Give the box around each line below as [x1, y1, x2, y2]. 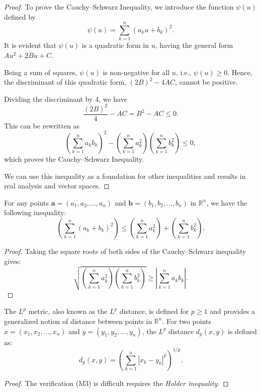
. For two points [162, 315, 212, 326]
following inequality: [4, 207, 66, 218]
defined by [4, 11, 36, 22]
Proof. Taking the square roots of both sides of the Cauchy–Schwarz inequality [4, 245, 246, 256]
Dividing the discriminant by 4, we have [4, 93, 127, 104]
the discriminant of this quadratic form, [4, 77, 126, 87]
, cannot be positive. [175, 77, 238, 87]
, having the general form [155, 40, 233, 50]
